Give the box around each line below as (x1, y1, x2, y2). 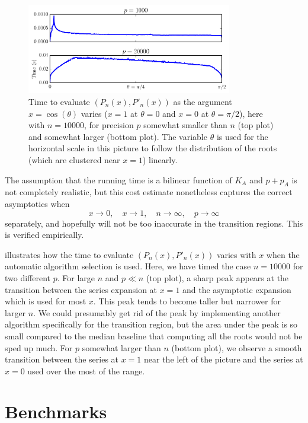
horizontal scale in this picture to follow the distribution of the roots (28, 142, 277, 154)
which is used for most (5, 295, 86, 307)
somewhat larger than (82, 341, 161, 354)
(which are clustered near (28, 154, 120, 166)
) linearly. (142, 154, 178, 166)
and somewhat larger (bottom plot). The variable (28, 130, 207, 142)
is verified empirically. (5, 228, 84, 241)
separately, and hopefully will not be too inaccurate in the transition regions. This (5, 217, 303, 229)
